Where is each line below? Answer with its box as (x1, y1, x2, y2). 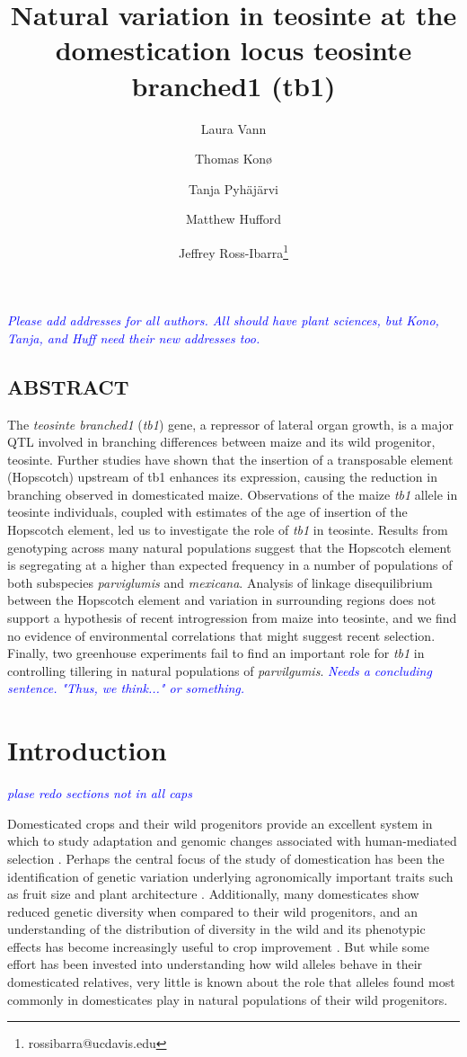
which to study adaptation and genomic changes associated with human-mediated (7, 831, 457, 850)
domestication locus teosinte (55, 31, 412, 68)
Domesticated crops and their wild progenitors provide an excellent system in (7, 813, 433, 832)
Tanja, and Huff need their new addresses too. (7, 328, 260, 347)
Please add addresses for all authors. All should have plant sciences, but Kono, (7, 311, 439, 330)
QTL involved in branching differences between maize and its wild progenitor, (7, 432, 436, 451)
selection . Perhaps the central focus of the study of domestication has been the (7, 848, 445, 867)
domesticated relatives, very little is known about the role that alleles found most (7, 973, 455, 991)
